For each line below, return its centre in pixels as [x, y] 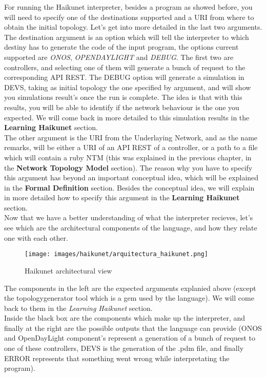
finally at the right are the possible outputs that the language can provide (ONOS [133, 328]
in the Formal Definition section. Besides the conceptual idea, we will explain [129, 187]
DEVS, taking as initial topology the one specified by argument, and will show [128, 87]
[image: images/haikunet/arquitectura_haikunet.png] [116, 254]
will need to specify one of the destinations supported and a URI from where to [129, 17]
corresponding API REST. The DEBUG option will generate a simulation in [124, 77]
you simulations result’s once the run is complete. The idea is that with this [123, 97]
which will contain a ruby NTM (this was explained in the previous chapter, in [128, 157]
